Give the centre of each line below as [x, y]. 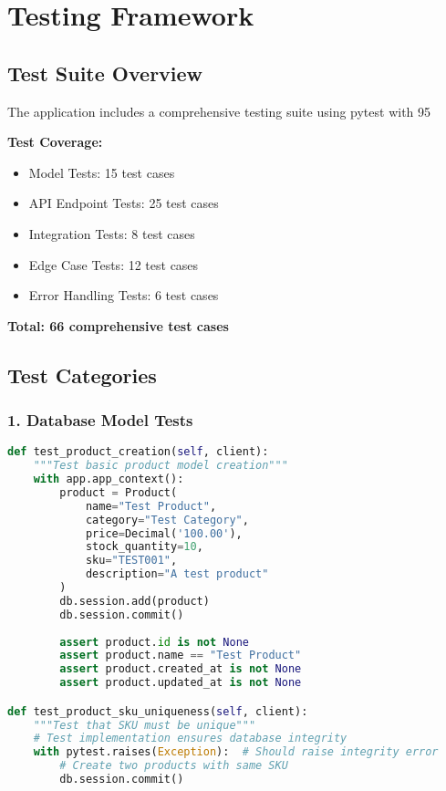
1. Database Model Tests [100, 420]
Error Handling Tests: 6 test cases [124, 295]
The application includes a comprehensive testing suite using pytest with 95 [219, 111]
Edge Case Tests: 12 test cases [114, 264]
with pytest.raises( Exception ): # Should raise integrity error [236, 752]
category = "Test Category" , [167, 520]
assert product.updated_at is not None [181, 683]
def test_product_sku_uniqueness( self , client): [158, 711]
